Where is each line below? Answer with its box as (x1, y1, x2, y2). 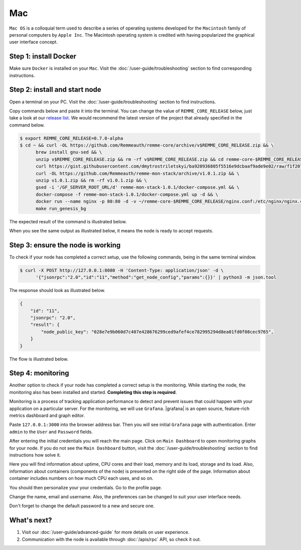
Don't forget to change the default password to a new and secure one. (9, 503, 155, 509)
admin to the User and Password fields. (9, 429, 93, 435)
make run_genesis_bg (36, 206, 86, 211)
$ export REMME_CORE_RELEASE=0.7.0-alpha (20, 135, 123, 141)
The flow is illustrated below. (9, 356, 69, 362)
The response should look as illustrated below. (9, 288, 105, 294)
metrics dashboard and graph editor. (9, 412, 85, 419)
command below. (9, 122, 45, 128)
